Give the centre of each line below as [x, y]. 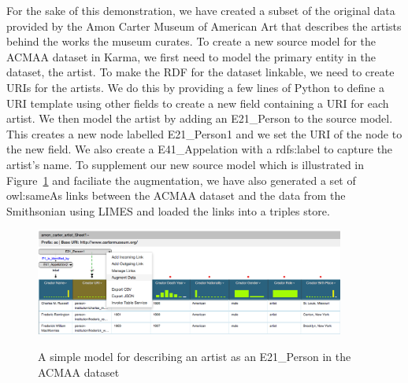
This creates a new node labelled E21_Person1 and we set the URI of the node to [204, 133]
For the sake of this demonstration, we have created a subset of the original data [201, 10]
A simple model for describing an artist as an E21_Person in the [195, 357]
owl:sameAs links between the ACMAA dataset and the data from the [176, 195]
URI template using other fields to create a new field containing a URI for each [198, 103]
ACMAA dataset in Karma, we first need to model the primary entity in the [191, 56]
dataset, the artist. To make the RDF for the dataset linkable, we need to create [200, 72]
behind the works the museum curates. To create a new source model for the [191, 41]
